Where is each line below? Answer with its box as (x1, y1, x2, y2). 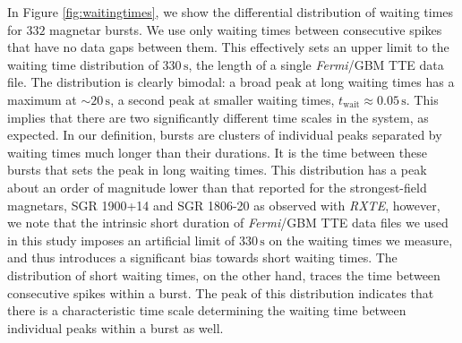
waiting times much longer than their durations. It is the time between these (7, 142, 427, 161)
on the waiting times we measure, (269, 230, 453, 249)
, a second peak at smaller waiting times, (110, 90, 335, 108)
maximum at (7, 90, 77, 108)
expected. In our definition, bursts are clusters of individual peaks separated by (7, 125, 442, 144)
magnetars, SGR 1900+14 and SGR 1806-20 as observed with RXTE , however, (7, 195, 441, 214)
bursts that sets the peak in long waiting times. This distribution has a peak (7, 160, 427, 179)
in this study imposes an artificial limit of (7, 230, 235, 249)
